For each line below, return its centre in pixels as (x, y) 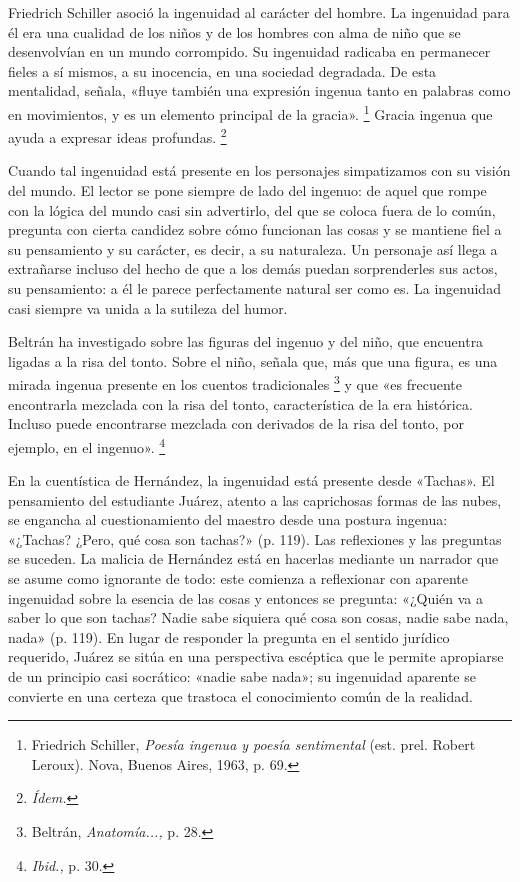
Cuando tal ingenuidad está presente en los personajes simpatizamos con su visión (259, 170)
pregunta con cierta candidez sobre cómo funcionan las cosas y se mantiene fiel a (255, 229)
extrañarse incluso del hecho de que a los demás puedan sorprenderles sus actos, (253, 268)
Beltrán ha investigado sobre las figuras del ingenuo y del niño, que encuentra (246, 341)
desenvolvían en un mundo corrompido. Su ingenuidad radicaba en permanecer (249, 51)
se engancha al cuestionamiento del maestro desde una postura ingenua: (228, 519)
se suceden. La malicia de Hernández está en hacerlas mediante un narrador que (253, 558)
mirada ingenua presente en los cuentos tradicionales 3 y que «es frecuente (235, 383)
